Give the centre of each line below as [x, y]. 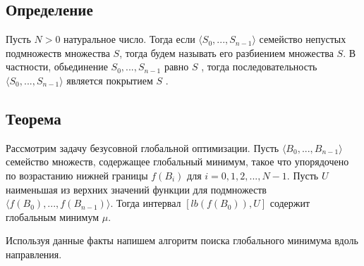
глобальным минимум [53, 216]
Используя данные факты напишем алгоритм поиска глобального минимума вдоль [182, 240]
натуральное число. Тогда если [129, 39]
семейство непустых [303, 39]
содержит [290, 203]
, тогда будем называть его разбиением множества [226, 52]
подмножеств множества [58, 52]
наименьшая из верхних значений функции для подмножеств [136, 189]
